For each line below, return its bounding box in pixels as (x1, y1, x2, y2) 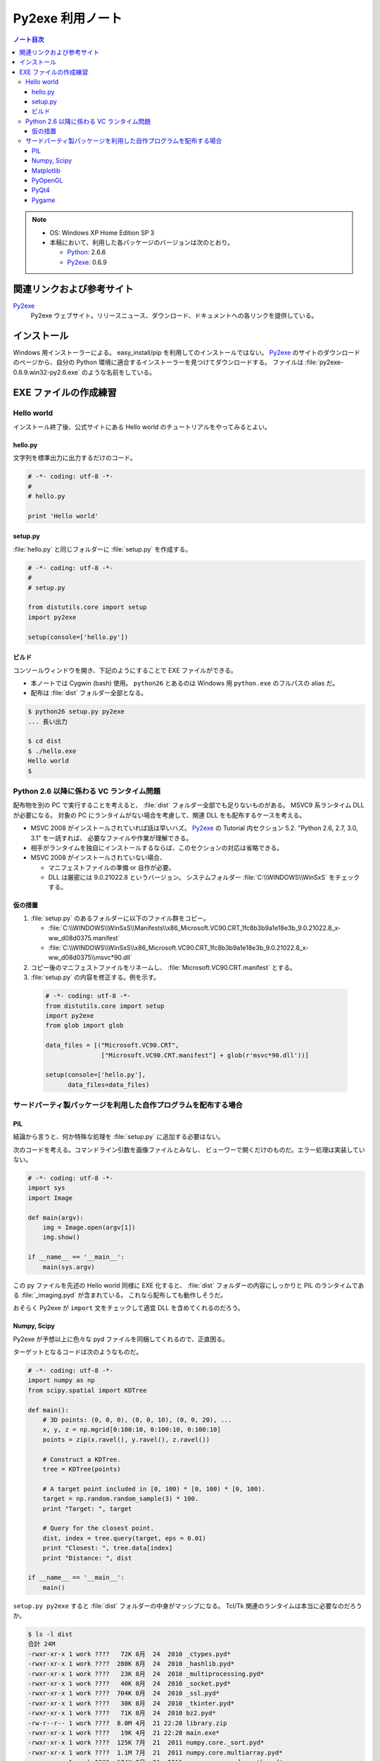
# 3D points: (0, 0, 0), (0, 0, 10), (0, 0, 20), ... (42, 1416, 232, 1424)
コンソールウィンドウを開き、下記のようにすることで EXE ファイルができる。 (13, 666, 237, 674)
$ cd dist (27, 737, 62, 745)
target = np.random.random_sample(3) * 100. (42, 1495, 199, 1503)
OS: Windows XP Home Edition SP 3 (49, 228, 155, 237)
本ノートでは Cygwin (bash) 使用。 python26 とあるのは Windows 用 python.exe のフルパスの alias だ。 (30, 678, 339, 687)
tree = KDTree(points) (42, 1465, 121, 1473)
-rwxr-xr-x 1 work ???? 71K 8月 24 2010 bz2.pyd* (27, 1709, 216, 1717)
